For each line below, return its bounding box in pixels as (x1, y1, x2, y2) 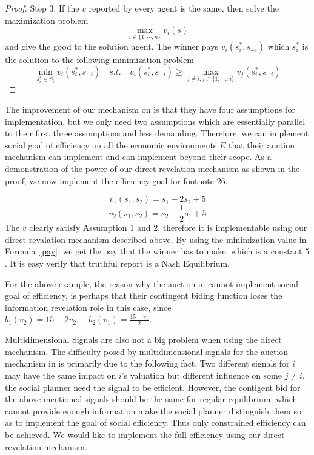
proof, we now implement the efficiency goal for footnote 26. (5, 174, 228, 187)
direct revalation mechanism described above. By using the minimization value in (5, 233, 307, 245)
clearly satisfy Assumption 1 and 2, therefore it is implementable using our (29, 221, 307, 234)
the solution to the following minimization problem (5, 53, 195, 66)
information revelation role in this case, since (5, 301, 172, 313)
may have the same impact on (5, 368, 116, 381)
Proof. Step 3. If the (5, 2, 79, 14)
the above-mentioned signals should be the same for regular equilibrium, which (5, 393, 298, 405)
